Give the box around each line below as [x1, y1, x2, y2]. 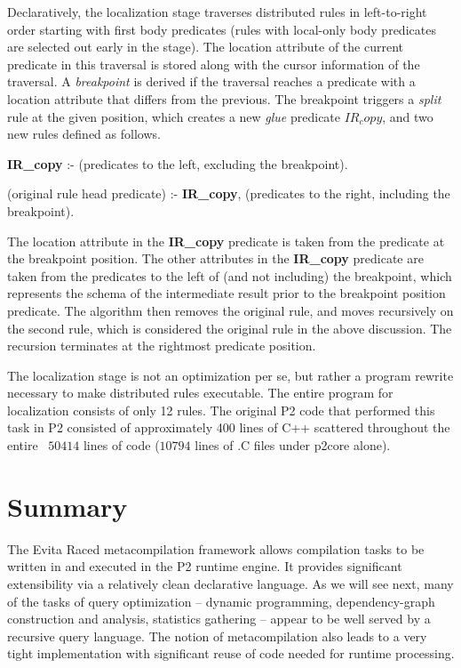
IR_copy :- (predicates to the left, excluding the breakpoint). [7, 154, 348, 173]
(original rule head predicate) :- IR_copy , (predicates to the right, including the [7, 184, 450, 203]
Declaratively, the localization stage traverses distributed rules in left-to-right [7, 3, 427, 20]
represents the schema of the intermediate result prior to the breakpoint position [7, 284, 446, 302]
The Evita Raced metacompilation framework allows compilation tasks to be [7, 539, 425, 558]
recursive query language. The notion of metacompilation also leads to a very [7, 626, 427, 645]
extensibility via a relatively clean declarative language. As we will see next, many [7, 574, 454, 592]
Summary [7, 487, 128, 524]
